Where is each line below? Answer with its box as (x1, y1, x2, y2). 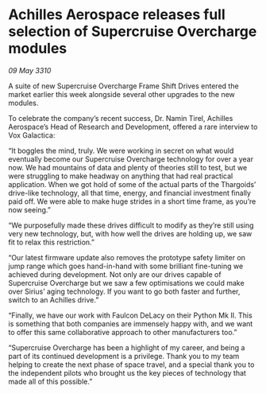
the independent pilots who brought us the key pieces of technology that (8, 368, 246, 377)
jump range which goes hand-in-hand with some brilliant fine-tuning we (8, 261, 244, 271)
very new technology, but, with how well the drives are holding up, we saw (8, 228, 253, 238)
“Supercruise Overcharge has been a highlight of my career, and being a (8, 342, 245, 352)
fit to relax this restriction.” (8, 237, 95, 247)
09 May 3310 (8, 65, 52, 75)
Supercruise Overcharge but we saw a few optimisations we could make (8, 278, 245, 287)
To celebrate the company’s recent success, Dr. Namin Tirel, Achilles (8, 113, 233, 123)
